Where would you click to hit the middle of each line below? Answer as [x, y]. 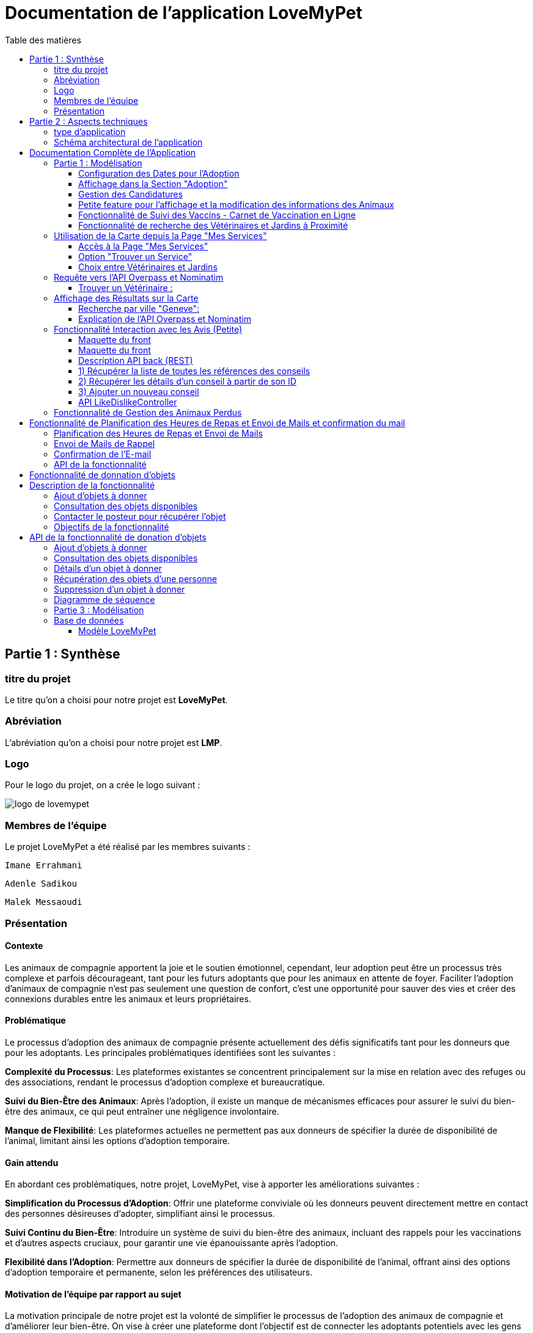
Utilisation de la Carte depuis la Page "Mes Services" [160, 235]
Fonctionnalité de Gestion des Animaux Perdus [148, 412]
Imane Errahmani [44, 866]
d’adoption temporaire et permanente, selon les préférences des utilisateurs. [159, 1272]
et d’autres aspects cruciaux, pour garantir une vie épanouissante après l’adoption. [172, 1243]
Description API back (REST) [136, 360]
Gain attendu [32, 1162]
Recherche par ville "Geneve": [139, 308]
